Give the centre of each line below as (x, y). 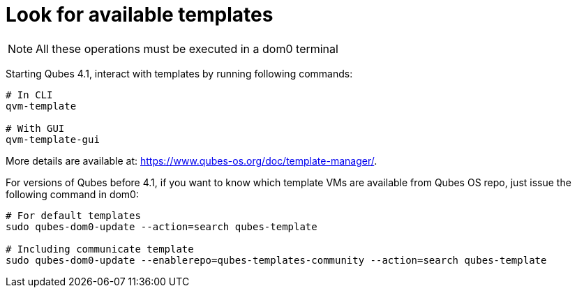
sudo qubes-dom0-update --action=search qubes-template (162, 226)
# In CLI (29, 95)
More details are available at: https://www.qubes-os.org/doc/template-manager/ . (192, 160)
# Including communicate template (100, 249)
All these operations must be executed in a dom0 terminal (187, 48)
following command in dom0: (72, 194)
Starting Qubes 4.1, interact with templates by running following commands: (179, 73)
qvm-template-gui (53, 139)
